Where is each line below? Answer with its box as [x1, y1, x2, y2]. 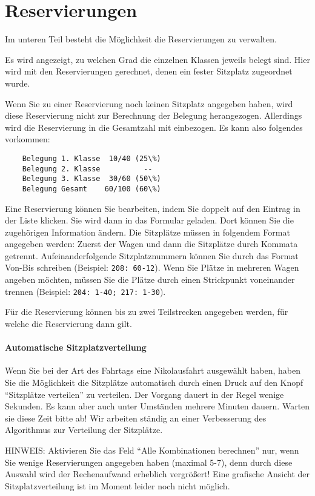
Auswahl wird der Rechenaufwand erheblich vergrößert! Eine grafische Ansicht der [5, 468, 310, 480]
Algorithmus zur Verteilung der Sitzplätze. [5, 423, 163, 436]
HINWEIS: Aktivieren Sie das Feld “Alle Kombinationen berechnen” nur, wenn [5, 443, 299, 456]
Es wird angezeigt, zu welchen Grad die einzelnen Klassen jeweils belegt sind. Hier [5, 53, 310, 65]
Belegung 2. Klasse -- [22, 164, 153, 173]
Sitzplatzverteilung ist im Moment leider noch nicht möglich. [5, 479, 230, 492]
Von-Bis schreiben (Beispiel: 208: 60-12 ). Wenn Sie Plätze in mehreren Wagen [5, 261, 299, 274]
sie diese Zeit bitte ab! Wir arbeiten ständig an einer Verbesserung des [5, 411, 267, 424]
